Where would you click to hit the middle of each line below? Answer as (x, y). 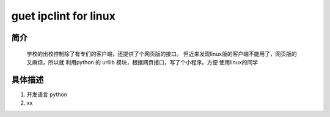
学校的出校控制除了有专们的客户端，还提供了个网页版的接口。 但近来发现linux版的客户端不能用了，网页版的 (162, 54)
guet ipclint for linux (63, 16)
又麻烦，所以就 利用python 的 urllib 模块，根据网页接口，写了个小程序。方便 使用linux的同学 (142, 62)
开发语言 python (47, 94)
